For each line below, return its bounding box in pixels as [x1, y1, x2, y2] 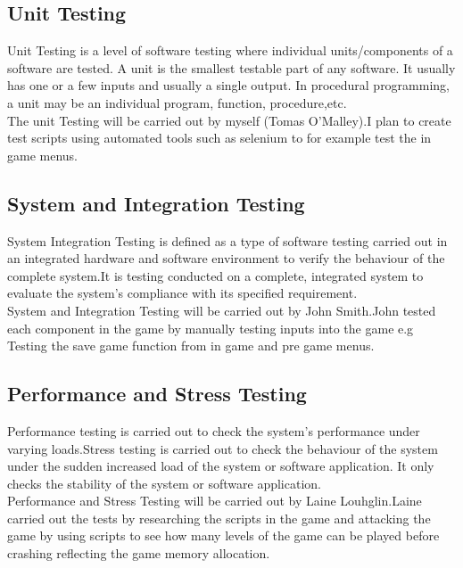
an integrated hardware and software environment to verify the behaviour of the [7, 249, 445, 268]
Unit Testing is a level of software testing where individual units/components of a [7, 41, 453, 60]
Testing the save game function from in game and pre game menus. [7, 336, 375, 355]
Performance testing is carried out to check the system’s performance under [7, 421, 420, 440]
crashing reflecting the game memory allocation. [7, 544, 270, 563]
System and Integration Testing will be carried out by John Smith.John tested [7, 300, 436, 319]
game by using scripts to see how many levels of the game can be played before [7, 526, 440, 545]
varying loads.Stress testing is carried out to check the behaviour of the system [7, 439, 438, 457]
